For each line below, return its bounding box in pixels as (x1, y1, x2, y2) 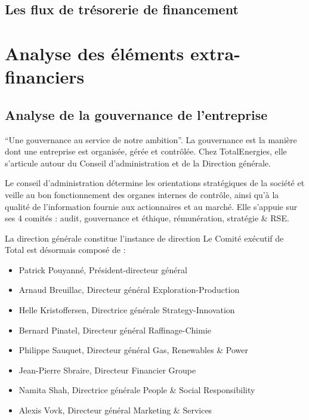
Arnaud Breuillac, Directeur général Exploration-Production (18, 283, 240, 296)
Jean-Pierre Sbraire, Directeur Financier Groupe (18, 363, 196, 376)
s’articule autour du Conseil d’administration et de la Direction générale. (5, 156, 271, 169)
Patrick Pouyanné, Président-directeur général (18, 263, 187, 276)
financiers (5, 64, 85, 89)
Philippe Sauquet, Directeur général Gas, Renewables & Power (18, 344, 249, 356)
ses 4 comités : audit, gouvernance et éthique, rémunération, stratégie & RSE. (5, 212, 289, 224)
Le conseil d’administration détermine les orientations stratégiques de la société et (5, 177, 305, 189)
